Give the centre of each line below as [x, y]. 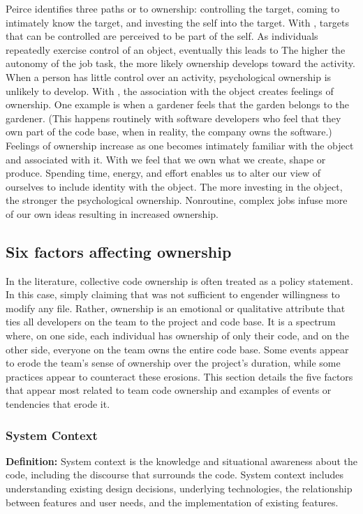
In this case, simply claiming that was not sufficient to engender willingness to [173, 294]
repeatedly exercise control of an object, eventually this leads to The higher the [176, 49]
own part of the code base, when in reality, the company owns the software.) [169, 132]
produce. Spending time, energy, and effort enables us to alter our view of [163, 173]
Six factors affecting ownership [119, 251]
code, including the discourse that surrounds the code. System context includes [175, 475]
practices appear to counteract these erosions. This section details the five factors [179, 376]
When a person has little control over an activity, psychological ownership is [169, 76]
